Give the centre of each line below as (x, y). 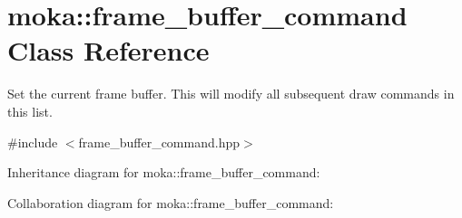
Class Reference (108, 50)
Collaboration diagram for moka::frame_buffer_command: (171, 202)
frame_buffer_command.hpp (159, 142)
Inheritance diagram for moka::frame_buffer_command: (164, 172)
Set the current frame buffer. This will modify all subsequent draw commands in (231, 94)
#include (33, 142)
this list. (30, 111)
